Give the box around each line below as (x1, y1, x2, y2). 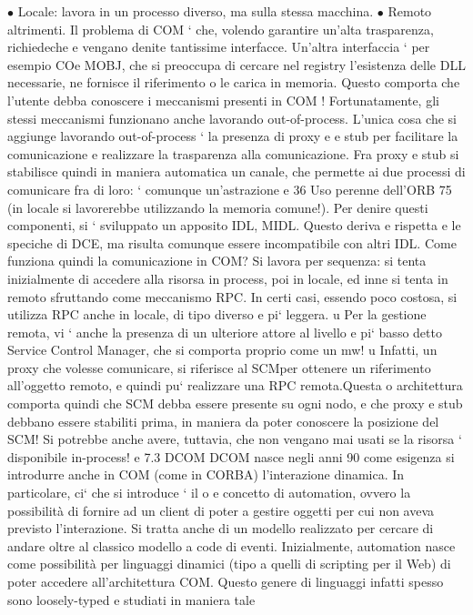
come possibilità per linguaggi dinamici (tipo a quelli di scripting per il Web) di (7, 554, 451, 573)
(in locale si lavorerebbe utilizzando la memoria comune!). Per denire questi (7, 197, 428, 217)
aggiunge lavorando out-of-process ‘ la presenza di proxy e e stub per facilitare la (7, 126, 458, 146)
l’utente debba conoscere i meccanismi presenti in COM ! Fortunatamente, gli (7, 90, 439, 109)
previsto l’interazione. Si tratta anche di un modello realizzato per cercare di (7, 519, 434, 538)
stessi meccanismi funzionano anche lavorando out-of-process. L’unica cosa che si (7, 108, 457, 127)
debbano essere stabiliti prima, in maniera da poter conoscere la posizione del (7, 411, 439, 430)
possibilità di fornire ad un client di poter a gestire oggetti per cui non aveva (7, 500, 435, 519)
